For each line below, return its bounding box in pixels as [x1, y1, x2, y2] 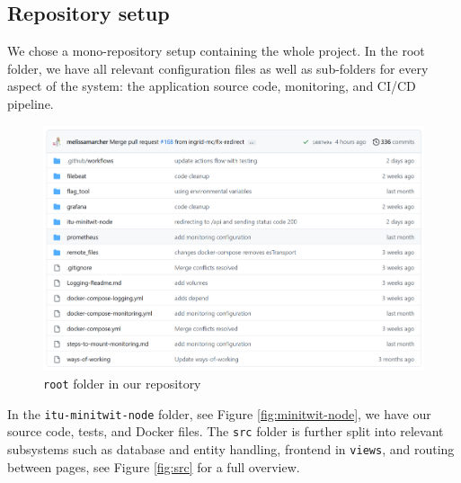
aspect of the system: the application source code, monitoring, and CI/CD [7, 76, 416, 95]
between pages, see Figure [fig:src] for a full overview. [7, 457, 300, 476]
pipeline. [7, 94, 54, 112]
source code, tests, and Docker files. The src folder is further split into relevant [7, 422, 444, 441]
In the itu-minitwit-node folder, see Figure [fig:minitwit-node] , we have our [7, 404, 431, 423]
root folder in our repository [43, 373, 201, 392]
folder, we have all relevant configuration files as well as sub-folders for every [7, 58, 429, 77]
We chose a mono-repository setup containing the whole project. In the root [7, 41, 425, 60]
